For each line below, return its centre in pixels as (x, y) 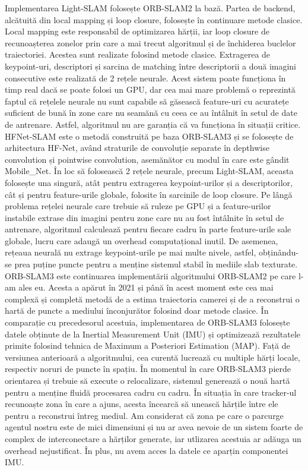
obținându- (279, 252)
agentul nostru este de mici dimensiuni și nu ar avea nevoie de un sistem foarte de (154, 427)
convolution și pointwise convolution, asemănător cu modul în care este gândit (147, 159)
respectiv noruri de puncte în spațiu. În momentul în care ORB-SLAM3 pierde (148, 369)
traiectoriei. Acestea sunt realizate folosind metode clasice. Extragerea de (138, 54)
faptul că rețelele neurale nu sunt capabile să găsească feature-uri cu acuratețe (147, 101)
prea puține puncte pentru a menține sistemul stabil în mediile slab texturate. (156, 264)
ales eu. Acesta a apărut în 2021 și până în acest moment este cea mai (146, 287)
